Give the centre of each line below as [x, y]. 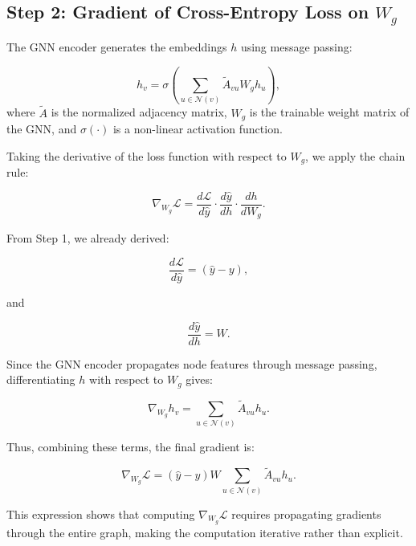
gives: [199, 379]
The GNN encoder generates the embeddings [117, 46]
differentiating [41, 379]
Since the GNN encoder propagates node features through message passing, [192, 363]
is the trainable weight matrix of [329, 112]
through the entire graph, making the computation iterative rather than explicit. [205, 532]
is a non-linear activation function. [198, 128]
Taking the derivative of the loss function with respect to [147, 155]
